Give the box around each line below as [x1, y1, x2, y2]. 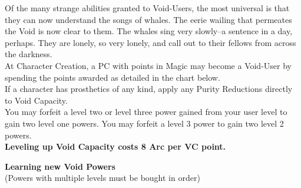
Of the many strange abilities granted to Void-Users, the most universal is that [5, 2, 290, 14]
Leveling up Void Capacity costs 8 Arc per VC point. [5, 140, 226, 153]
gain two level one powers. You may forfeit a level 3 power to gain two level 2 [5, 117, 284, 129]
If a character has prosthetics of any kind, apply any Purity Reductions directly [5, 83, 293, 95]
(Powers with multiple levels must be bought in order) [5, 171, 200, 184]
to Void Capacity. [5, 94, 68, 106]
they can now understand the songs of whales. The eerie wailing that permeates [5, 13, 292, 25]
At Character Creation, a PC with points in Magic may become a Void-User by [5, 59, 292, 71]
